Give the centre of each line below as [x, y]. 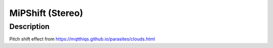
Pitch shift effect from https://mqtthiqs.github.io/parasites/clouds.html [82, 39]
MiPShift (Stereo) [46, 13]
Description [30, 26]
